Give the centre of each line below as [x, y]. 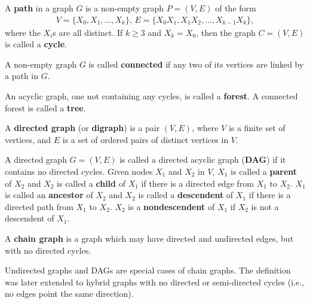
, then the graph [226, 32]
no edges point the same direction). [69, 294]
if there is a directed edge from [197, 183]
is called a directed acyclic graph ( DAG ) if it [203, 159]
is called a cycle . [36, 44]
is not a [265, 206]
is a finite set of [257, 128]
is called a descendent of [186, 195]
